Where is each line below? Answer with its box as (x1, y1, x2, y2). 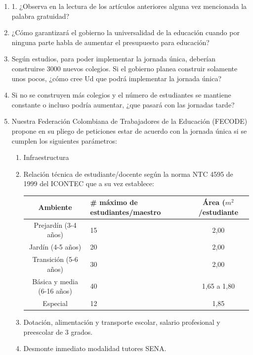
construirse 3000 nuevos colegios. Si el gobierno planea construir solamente (11, 63, 238, 73)
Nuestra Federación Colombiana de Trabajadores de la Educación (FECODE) (11, 116, 248, 126)
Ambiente (38, 202, 72, 212)
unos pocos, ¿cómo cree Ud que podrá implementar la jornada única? (11, 73, 221, 83)
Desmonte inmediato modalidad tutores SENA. (23, 343, 167, 354)
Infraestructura (23, 152, 69, 162)
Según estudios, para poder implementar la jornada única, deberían (11, 53, 216, 64)
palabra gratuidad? (11, 10, 70, 21)
